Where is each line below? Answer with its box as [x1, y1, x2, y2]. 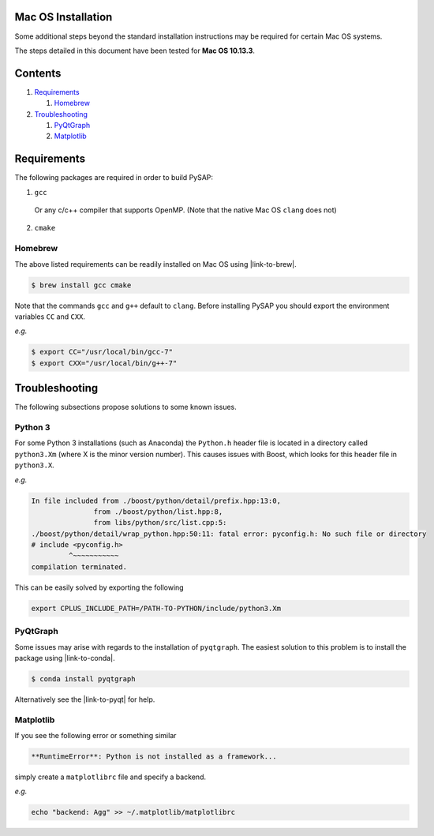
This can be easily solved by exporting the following [14, 583, 185, 592]
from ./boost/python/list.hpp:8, [93, 507, 223, 516]
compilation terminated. [31, 562, 128, 572]
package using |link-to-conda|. [14, 653, 115, 662]
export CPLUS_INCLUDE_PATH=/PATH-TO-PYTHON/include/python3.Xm [31, 604, 282, 613]
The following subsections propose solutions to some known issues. [14, 403, 237, 412]
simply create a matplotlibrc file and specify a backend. [14, 772, 207, 782]
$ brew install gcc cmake [31, 280, 132, 290]
